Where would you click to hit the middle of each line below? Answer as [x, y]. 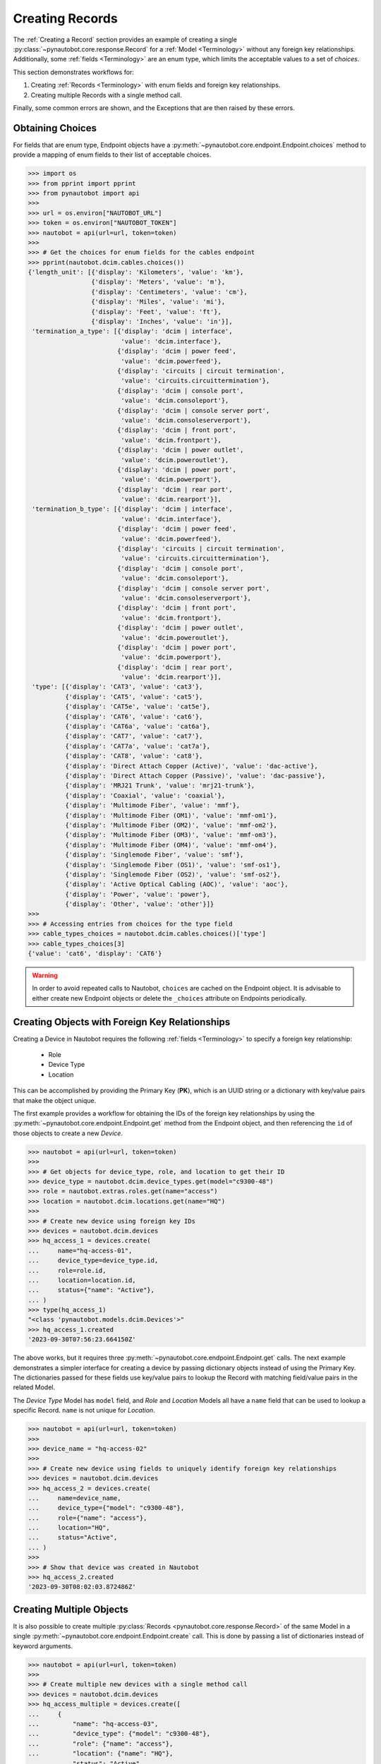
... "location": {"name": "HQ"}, [101, 1754]
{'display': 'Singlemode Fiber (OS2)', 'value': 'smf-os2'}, [173, 874]
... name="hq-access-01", [80, 1250]
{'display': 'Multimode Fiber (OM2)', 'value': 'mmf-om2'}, [171, 825]
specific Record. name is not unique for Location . [84, 1410]
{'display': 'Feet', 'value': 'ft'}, [156, 312]
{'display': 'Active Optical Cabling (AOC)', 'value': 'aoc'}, [176, 884]
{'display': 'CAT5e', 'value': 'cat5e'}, [138, 707]
